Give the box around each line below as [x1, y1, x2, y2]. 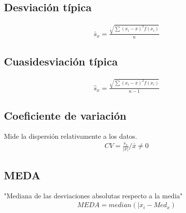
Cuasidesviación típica [4, 54, 118, 69]
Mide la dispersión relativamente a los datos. [4, 130, 137, 141]
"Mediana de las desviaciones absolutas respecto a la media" [4, 190, 183, 200]
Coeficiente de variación [4, 107, 127, 123]
